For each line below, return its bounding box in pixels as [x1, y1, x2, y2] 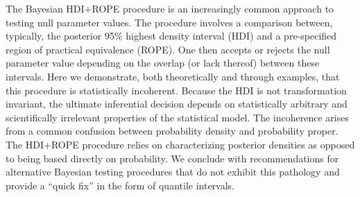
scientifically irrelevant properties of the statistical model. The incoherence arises [6, 110, 349, 124]
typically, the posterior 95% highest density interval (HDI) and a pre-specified [6, 28, 337, 43]
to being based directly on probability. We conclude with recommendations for [6, 151, 339, 165]
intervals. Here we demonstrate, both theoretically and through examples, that [6, 69, 340, 83]
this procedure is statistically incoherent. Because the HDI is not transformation [6, 83, 347, 97]
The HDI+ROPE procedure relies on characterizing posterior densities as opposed [6, 137, 355, 151]
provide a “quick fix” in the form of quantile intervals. [6, 178, 234, 192]
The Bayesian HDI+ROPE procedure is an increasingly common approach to [6, 1, 334, 15]
